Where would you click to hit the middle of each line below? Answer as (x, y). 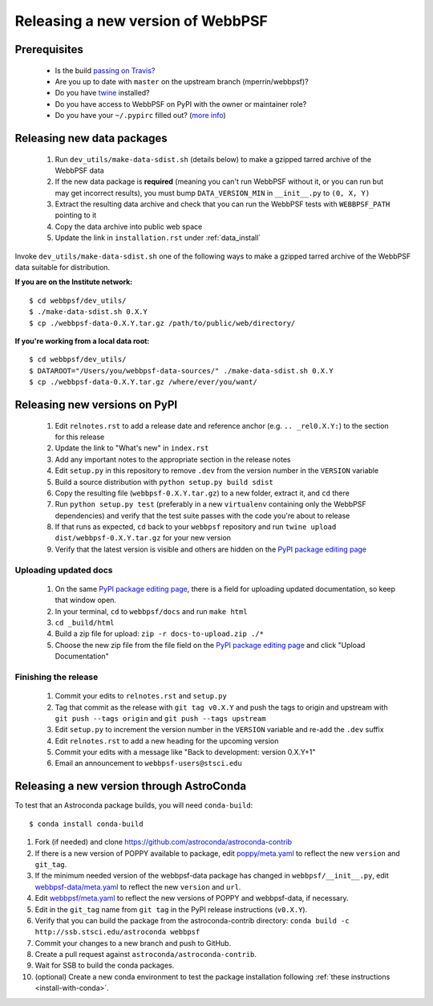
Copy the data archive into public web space (129, 226)
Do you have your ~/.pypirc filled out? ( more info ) (140, 116)
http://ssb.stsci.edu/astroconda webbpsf (117, 932)
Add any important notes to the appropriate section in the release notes (173, 459)
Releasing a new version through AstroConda (131, 786)
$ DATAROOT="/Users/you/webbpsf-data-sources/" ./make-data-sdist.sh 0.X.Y (181, 371)
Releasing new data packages (91, 138)
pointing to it (76, 215)
